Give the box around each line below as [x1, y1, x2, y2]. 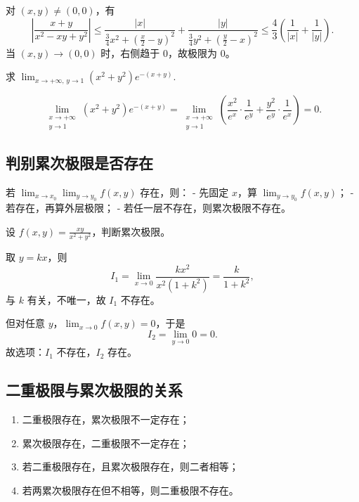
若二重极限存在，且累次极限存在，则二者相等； [22, 459, 239, 474]
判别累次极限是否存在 [6, 152, 153, 174]
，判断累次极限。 [91, 224, 171, 238]
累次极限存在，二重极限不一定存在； [22, 435, 190, 450]
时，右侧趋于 [100, 45, 160, 60]
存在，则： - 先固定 [140, 184, 229, 199]
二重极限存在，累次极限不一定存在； [22, 411, 190, 426]
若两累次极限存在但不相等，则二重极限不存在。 [22, 482, 239, 497]
